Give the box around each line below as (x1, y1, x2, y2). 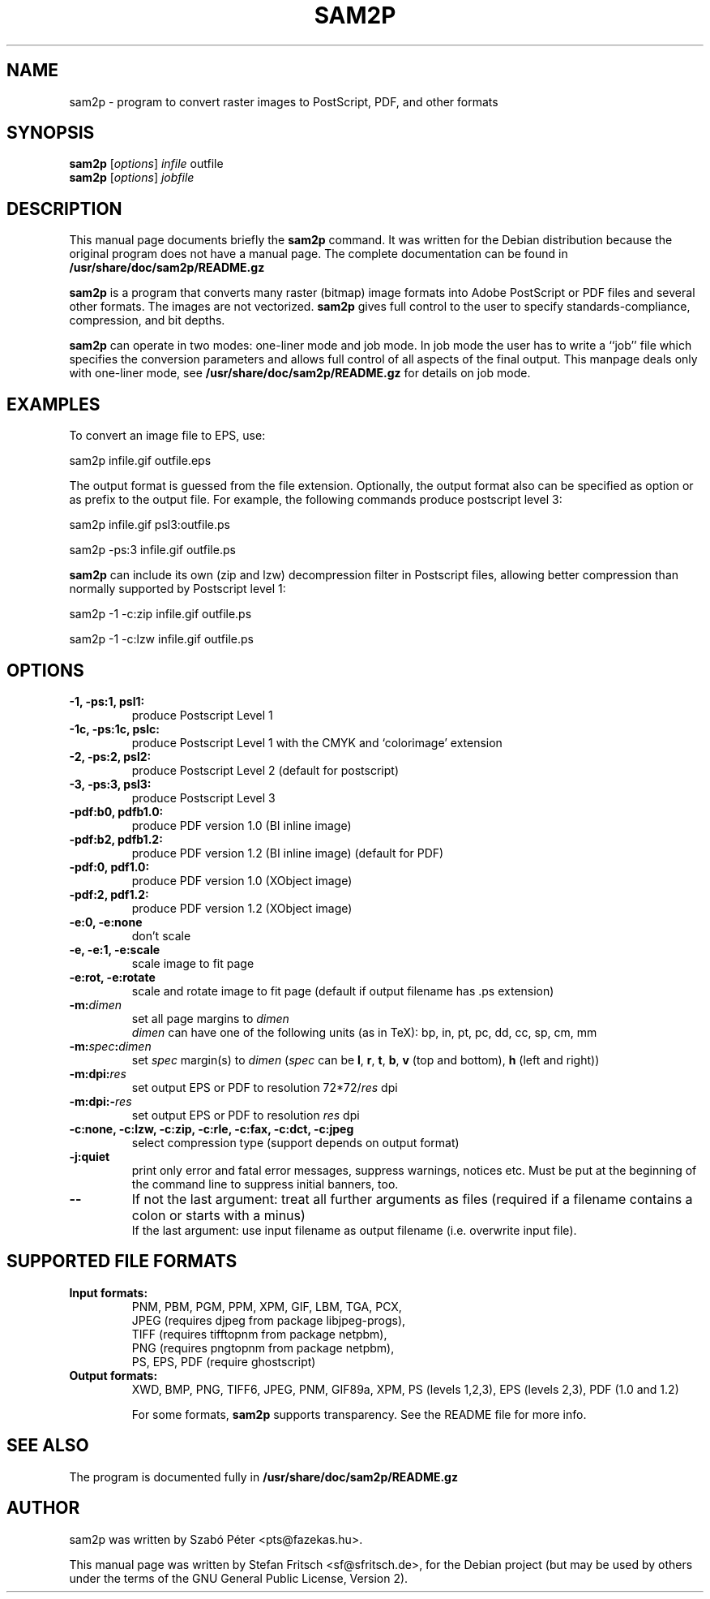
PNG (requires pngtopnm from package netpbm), (131, 1340, 395, 1355)
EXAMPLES (6, 393, 101, 415)
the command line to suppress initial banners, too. (131, 1176, 399, 1191)
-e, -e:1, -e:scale (69, 942, 160, 956)
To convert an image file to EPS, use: (69, 428, 266, 443)
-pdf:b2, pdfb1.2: (69, 832, 163, 846)
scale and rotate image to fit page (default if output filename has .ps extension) (131, 983, 554, 998)
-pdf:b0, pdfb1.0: (69, 804, 164, 819)
